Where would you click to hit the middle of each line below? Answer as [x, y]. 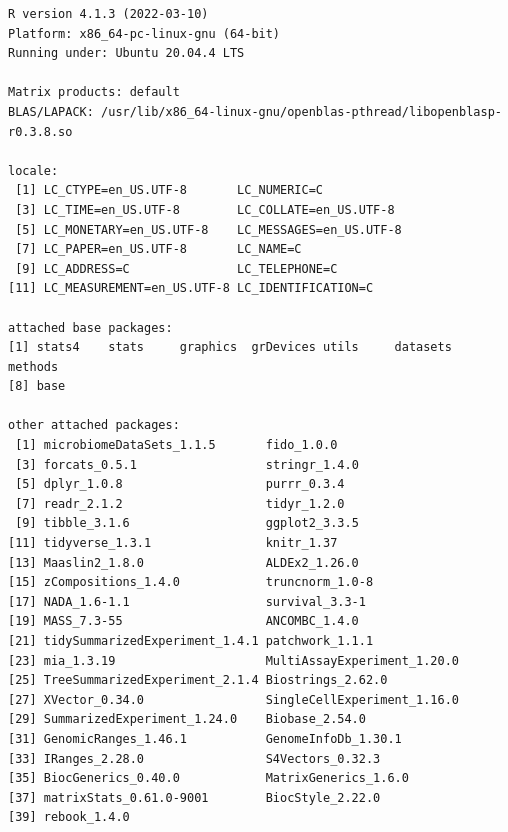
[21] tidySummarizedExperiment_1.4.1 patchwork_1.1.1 [191, 641]
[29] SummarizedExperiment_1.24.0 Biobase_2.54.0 [187, 719]
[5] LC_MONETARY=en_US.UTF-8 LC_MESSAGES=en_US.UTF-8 [208, 229]
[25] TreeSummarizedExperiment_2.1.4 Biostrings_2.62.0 [198, 680]
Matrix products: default [94, 92]
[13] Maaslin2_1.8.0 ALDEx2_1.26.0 [183, 562]
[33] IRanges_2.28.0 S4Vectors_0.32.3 [194, 758]
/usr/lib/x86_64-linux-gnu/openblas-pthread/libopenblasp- [301, 111]
